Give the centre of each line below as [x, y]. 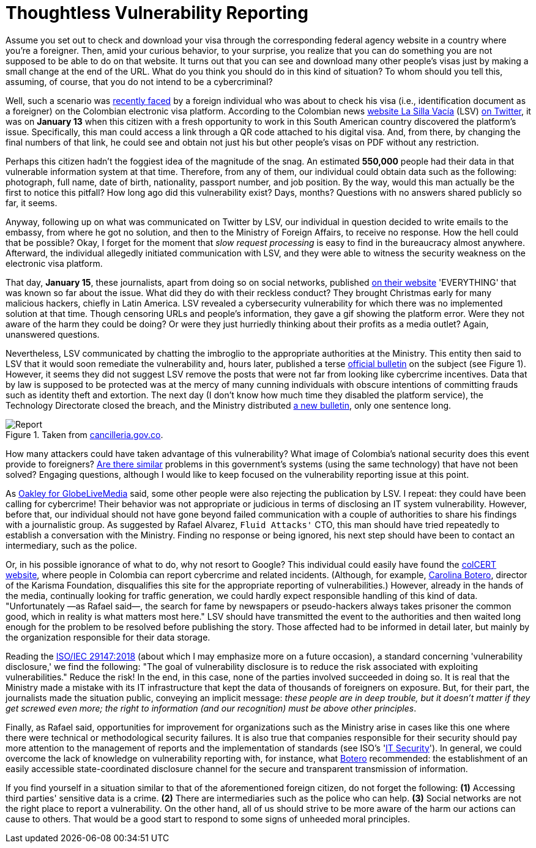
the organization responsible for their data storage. [108, 637]
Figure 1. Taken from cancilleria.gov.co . [84, 434]
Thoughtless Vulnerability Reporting [157, 13]
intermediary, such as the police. [71, 545]
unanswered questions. [53, 334]
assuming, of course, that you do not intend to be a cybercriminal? [139, 81]
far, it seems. [32, 203]
